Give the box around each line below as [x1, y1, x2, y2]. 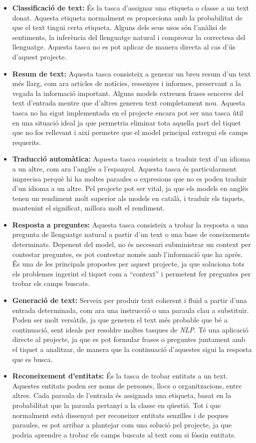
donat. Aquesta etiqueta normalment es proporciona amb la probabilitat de [12, 12, 243, 22]
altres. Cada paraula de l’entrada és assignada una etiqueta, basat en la [12, 390, 232, 400]
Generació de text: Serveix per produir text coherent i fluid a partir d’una [12, 295, 248, 305]
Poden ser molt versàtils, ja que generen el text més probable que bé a [12, 314, 228, 325]
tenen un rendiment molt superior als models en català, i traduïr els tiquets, [12, 192, 245, 203]
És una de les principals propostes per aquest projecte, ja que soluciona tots [12, 258, 245, 269]
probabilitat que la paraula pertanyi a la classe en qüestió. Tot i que [12, 399, 221, 410]
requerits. [12, 136, 41, 147]
